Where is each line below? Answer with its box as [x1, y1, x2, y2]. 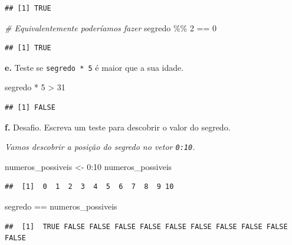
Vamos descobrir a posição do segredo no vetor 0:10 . [5, 141, 195, 153]
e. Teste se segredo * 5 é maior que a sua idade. [5, 61, 184, 73]
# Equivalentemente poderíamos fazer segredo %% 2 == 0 [5, 21, 217, 34]
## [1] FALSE [5, 103, 55, 112]
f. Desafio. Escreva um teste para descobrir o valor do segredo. [5, 120, 231, 133]
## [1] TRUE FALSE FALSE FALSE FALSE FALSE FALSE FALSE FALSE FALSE [5, 222, 288, 231]
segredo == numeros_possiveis [5, 200, 117, 213]
